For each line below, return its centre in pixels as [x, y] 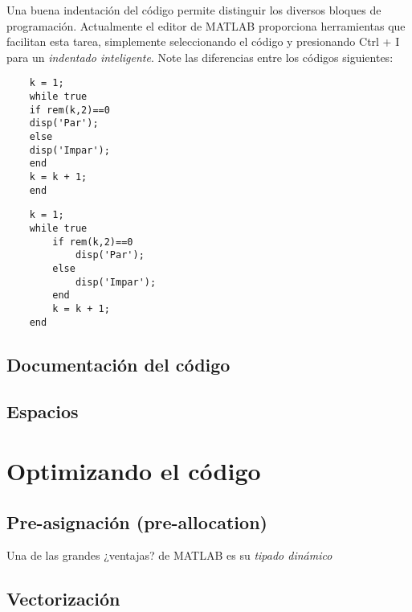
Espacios [43, 411]
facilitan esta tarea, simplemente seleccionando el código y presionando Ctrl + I [203, 41]
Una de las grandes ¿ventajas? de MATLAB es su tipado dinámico [169, 555]
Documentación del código [118, 364]
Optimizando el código [134, 470]
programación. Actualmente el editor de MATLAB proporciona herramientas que [206, 25]
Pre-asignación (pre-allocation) [137, 522]
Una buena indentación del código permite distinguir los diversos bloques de [194, 10]
